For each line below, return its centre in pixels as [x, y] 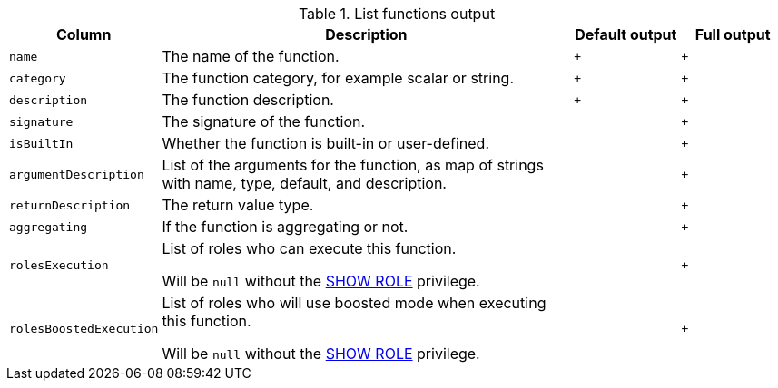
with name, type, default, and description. [304, 183]
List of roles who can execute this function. [309, 248]
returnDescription [70, 205]
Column [84, 34]
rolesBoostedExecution [84, 328]
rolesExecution [59, 265]
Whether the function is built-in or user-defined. [326, 143]
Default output [626, 34]
